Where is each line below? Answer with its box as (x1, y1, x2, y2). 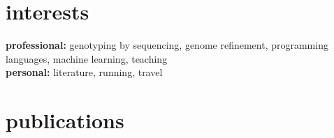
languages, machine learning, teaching (6, 51, 168, 66)
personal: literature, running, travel (6, 65, 163, 79)
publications (6, 106, 124, 135)
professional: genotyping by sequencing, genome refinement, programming (6, 38, 328, 52)
